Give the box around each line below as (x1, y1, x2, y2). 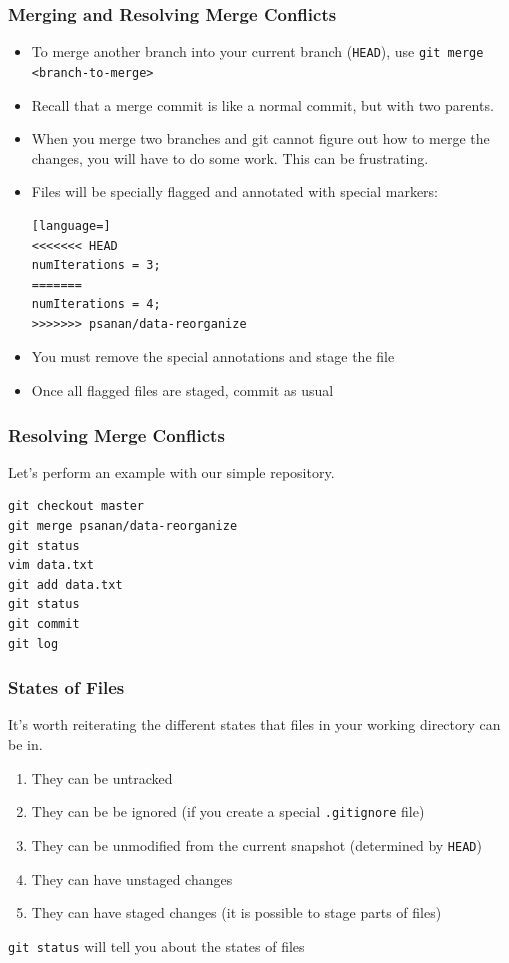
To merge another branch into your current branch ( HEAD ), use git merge (31, 41, 484, 62)
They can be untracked (31, 767, 173, 788)
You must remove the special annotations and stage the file (31, 346, 395, 367)
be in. (8, 734, 43, 755)
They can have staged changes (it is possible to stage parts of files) (31, 902, 442, 923)
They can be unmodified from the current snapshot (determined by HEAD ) (31, 834, 482, 855)
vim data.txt (8, 558, 94, 573)
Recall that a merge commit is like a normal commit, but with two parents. (31, 94, 494, 115)
